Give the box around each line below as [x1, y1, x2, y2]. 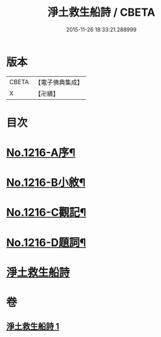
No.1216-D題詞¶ [6, 235, 86, 249]
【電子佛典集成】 [34, 78, 83, 87]
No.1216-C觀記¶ [6, 206, 86, 220]
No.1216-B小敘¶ [6, 176, 86, 189]
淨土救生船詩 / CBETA [47, 5, 156, 19]
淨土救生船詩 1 [6, 321, 60, 332]
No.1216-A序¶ [6, 146, 76, 160]
